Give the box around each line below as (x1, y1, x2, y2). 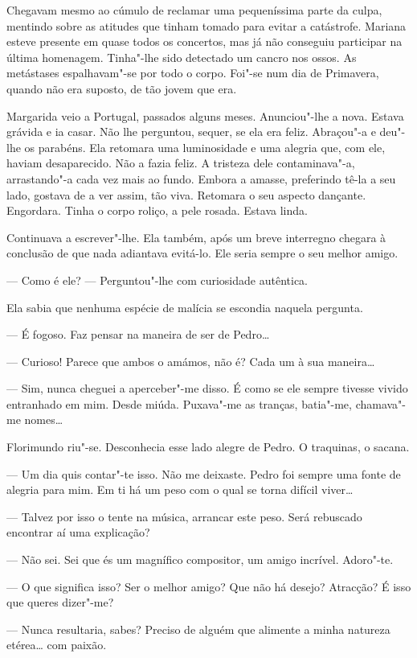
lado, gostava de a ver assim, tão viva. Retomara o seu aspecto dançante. (6, 186, 366, 203)
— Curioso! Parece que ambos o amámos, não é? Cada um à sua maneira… (6, 352, 375, 369)
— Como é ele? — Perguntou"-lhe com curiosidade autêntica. (6, 271, 308, 288)
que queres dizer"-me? (6, 594, 114, 611)
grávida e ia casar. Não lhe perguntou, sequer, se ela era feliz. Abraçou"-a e (6, 123, 376, 140)
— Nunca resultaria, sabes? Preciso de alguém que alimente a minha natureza (6, 620, 390, 637)
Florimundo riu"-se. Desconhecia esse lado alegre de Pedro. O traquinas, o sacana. (6, 438, 410, 455)
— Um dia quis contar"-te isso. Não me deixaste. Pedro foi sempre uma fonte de (6, 465, 401, 482)
